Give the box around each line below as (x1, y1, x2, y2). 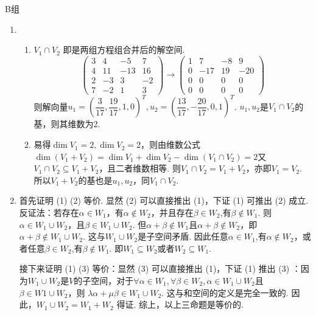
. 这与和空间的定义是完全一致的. (161, 286, 289, 299)
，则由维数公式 (141, 138, 201, 151)
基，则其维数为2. (33, 117, 100, 130)
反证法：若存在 (19, 206, 79, 219)
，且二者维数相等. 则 (99, 162, 181, 175)
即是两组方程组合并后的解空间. (63, 43, 185, 56)
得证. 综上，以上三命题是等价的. (116, 298, 244, 311)
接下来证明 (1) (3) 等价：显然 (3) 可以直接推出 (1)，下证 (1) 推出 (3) (19, 262, 290, 275)
